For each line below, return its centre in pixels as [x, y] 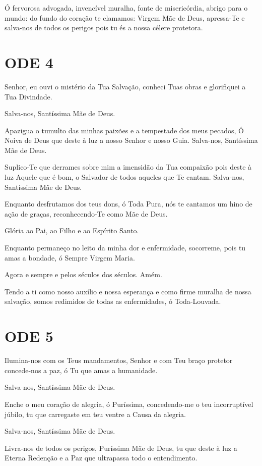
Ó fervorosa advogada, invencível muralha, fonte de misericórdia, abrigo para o [126, 8]
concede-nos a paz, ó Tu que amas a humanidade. [81, 370]
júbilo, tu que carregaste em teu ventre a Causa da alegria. [95, 414]
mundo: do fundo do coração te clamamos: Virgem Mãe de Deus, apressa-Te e [125, 17]
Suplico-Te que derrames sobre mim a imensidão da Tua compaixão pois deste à [128, 167]
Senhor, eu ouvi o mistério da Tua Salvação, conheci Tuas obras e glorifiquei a [125, 86]
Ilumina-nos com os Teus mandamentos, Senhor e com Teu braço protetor [119, 360]
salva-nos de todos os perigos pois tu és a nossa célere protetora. [104, 28]
